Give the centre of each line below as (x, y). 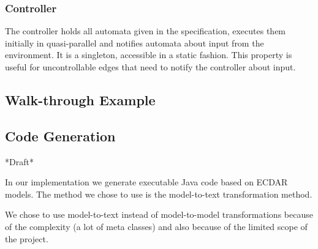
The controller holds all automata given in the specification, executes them (146, 31)
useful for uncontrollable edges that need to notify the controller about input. (150, 67)
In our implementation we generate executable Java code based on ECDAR (146, 182)
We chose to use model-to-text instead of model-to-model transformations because (159, 214)
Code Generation (60, 136)
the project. (27, 238)
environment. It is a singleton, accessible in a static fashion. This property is (149, 55)
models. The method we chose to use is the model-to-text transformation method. (159, 194)
